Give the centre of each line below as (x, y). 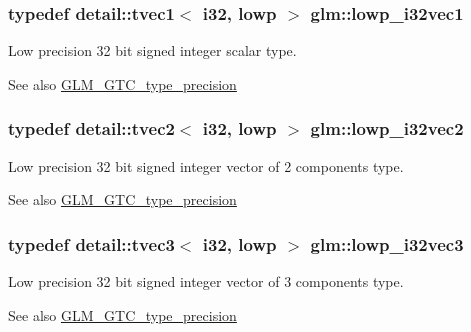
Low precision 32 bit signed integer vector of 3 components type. (206, 281)
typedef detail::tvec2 (91, 128)
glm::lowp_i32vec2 (387, 128)
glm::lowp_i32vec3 (387, 243)
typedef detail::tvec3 (91, 243)
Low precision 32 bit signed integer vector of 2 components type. (206, 165)
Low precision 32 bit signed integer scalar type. (152, 50)
